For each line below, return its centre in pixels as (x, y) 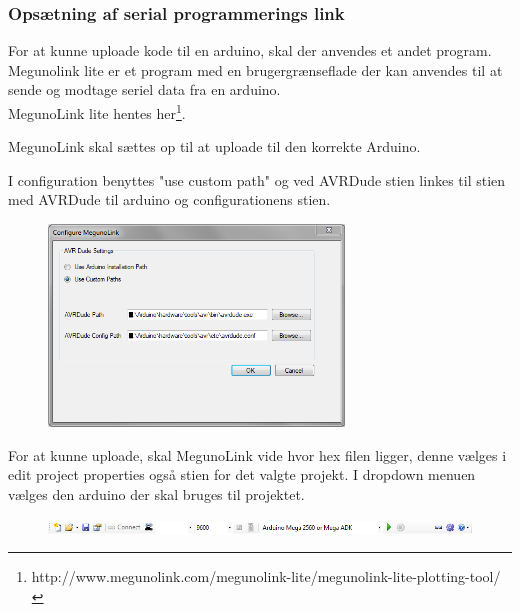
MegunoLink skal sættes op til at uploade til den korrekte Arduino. (214, 146)
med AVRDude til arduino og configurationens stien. (169, 199)
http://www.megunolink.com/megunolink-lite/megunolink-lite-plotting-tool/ (266, 576)
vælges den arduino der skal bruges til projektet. (156, 494)
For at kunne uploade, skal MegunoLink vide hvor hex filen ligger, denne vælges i (257, 454)
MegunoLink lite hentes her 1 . (97, 111)
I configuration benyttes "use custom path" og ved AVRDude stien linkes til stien (257, 179)
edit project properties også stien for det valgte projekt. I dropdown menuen (242, 474)
